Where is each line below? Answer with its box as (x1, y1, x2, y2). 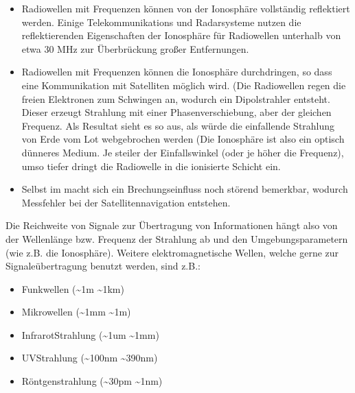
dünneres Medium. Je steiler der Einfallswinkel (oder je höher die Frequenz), (21, 145, 344, 159)
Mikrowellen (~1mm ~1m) (21, 305, 131, 319)
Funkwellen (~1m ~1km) (21, 281, 124, 296)
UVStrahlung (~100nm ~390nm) (21, 350, 158, 365)
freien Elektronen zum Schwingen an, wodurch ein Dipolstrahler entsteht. (21, 91, 330, 106)
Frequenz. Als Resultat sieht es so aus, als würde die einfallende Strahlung (21, 118, 335, 132)
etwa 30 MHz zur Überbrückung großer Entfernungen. (21, 41, 249, 56)
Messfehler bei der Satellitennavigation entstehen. (21, 195, 231, 209)
